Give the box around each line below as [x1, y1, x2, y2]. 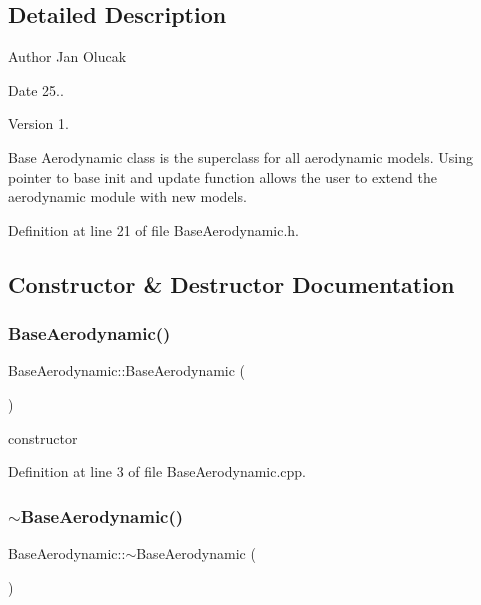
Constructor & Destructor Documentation [8, 268, 455, 299]
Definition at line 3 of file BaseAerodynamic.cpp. [8, 461, 307, 482]
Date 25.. [8, 79, 64, 100]
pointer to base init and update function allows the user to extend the [8, 166, 437, 187]
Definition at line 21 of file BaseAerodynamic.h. [8, 219, 300, 240]
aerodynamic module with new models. [8, 186, 247, 207]
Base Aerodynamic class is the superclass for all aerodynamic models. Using [8, 146, 473, 167]
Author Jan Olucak [8, 46, 127, 67]
